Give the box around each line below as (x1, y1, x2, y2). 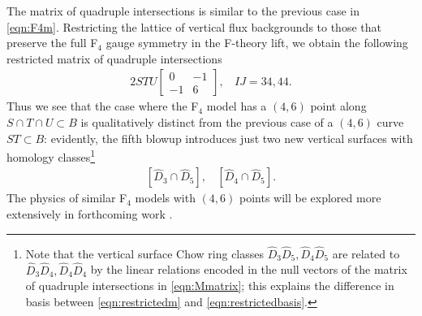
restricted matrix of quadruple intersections (6, 50, 222, 67)
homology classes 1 (6, 146, 96, 165)
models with (135, 189, 196, 206)
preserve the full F (6, 34, 98, 51)
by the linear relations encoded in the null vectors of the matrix (90, 261, 407, 278)
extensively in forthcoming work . (6, 206, 173, 223)
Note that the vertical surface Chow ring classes (25, 245, 265, 262)
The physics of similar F (6, 189, 127, 206)
